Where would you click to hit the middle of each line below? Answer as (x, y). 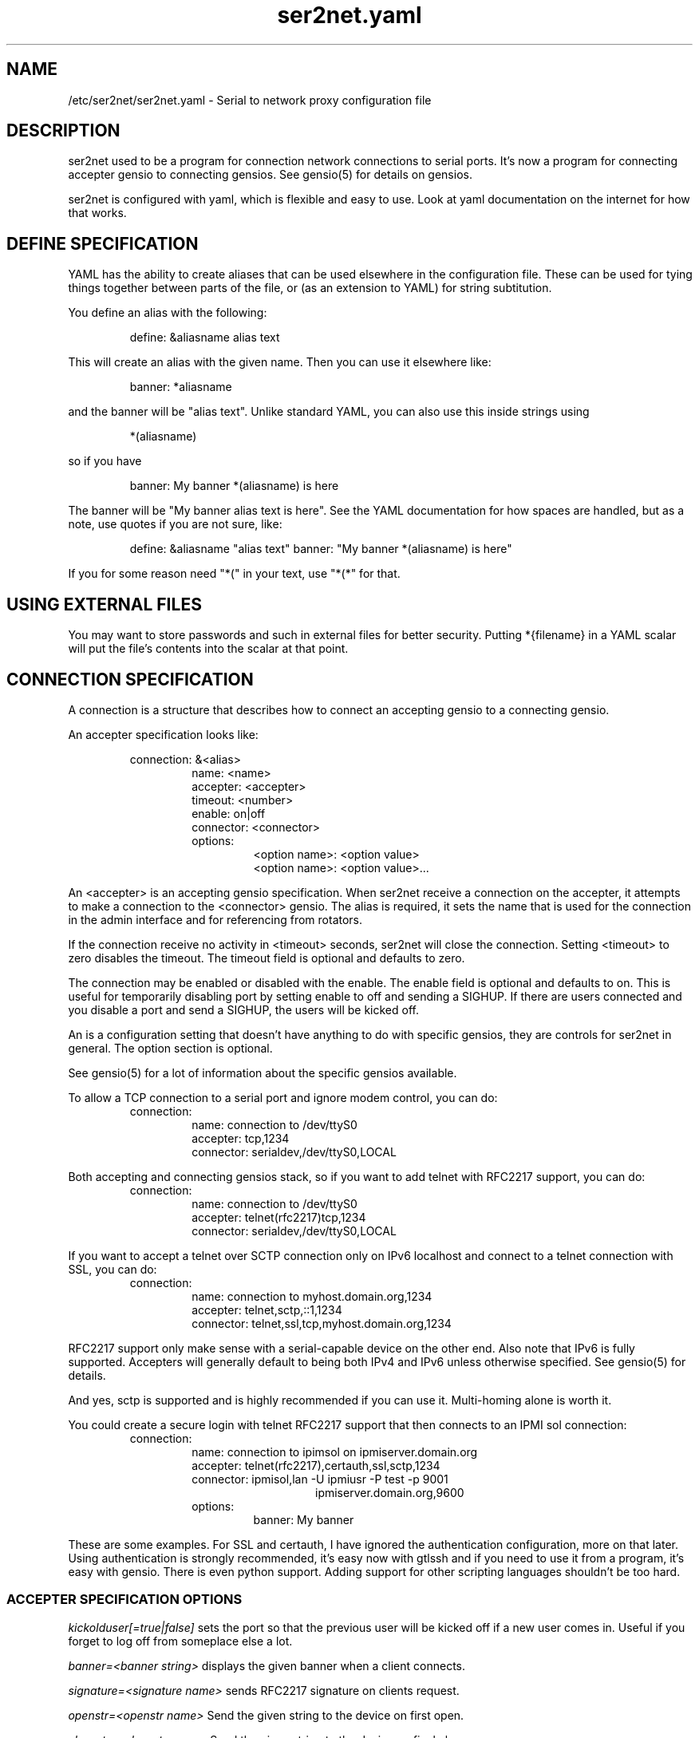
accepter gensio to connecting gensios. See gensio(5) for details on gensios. (270, 175)
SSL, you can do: (113, 1269)
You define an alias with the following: (168, 313)
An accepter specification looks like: (163, 734)
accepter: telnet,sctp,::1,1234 (267, 1309)
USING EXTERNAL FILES (104, 604)
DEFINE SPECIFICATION (103, 243)
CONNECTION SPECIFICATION (130, 679)
